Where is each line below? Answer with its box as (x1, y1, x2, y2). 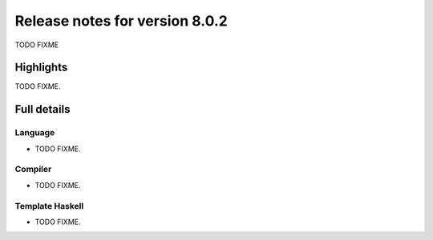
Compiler (14, 164, 52, 175)
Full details (14, 102, 71, 116)
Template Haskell (14, 200, 84, 211)
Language (14, 127, 55, 138)
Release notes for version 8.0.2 (14, 12, 228, 30)
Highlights (14, 61, 68, 74)
